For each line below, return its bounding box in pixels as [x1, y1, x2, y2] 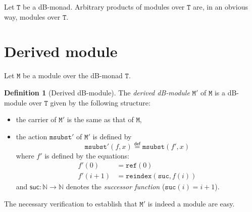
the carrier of [16, 114, 57, 125]
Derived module [4, 41, 118, 62]
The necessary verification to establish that [4, 198, 137, 208]
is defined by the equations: [44, 150, 129, 161]
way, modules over [4, 11, 61, 22]
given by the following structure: [50, 97, 150, 108]
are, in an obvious [193, 2, 248, 12]
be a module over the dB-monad [23, 70, 123, 81]
